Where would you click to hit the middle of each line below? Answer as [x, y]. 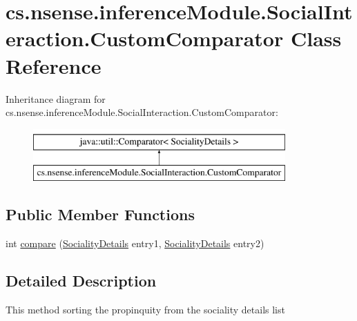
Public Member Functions [100, 214]
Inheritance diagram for [56, 98]
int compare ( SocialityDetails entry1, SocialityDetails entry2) [135, 243]
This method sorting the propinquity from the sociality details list [145, 309]
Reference [54, 65]
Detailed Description [81, 281]
